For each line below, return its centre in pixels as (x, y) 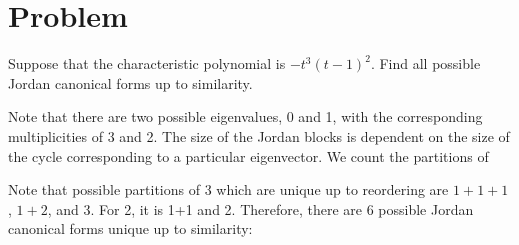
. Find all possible (425, 63)
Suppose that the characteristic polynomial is (147, 63)
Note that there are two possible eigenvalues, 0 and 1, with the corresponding (245, 116)
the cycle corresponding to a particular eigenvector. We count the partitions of (248, 155)
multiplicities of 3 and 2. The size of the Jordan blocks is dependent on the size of (259, 135)
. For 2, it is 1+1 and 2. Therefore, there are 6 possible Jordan (282, 208)
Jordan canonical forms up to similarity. (130, 82)
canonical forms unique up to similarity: (130, 228)
